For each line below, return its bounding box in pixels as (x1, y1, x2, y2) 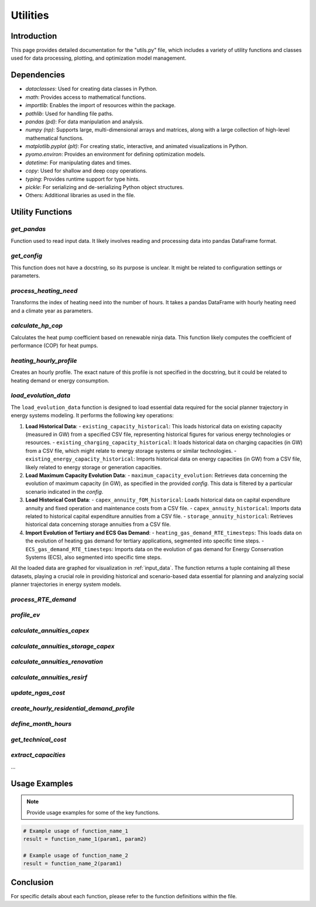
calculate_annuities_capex (11, 626, 90, 634)
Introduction (11, 31, 57, 41)
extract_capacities (11, 751, 66, 759)
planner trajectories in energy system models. (11, 581, 122, 588)
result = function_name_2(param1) (23, 860, 122, 867)
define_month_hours (11, 720, 72, 728)
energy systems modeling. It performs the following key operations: (11, 412, 174, 419)
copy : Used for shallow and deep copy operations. (25, 167, 147, 174)
